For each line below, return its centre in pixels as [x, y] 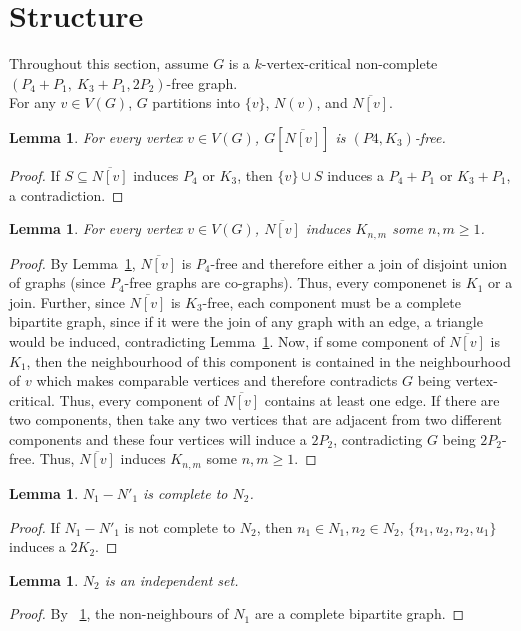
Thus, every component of [139, 399]
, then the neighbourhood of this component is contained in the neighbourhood [268, 360]
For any [32, 102]
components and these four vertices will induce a [158, 438]
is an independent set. [171, 579]
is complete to [185, 492]
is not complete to [180, 526]
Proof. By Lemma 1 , [72, 262]
